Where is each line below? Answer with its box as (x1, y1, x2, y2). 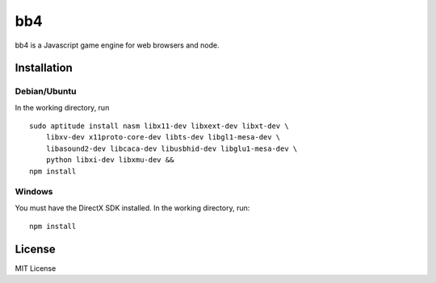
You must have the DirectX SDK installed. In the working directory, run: (15, 202, 250, 213)
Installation (15, 61, 73, 75)
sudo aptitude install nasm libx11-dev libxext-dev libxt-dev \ (29, 122, 290, 131)
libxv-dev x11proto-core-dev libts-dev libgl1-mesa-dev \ (45, 133, 281, 142)
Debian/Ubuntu (15, 85, 77, 97)
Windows (15, 186, 53, 198)
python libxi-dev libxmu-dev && (45, 156, 174, 164)
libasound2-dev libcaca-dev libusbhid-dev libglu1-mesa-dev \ (45, 144, 298, 153)
